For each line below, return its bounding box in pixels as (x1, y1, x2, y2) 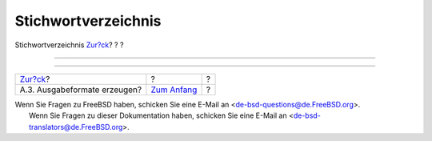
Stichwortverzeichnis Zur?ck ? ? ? (14, 40, 124, 50)
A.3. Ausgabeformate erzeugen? (19, 84, 142, 95)
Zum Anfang (150, 84, 198, 95)
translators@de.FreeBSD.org (29, 122, 123, 131)
